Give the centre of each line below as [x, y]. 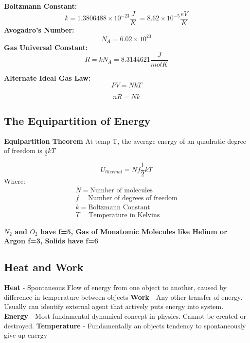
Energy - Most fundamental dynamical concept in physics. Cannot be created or [125, 316]
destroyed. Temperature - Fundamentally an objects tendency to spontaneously [125, 325]
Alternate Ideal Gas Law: [47, 77]
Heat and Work [44, 267]
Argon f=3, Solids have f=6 [51, 241]
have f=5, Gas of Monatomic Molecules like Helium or [134, 231]
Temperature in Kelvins [124, 215]
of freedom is [23, 150]
